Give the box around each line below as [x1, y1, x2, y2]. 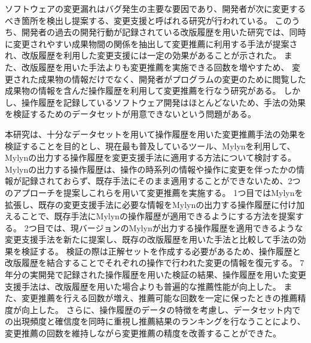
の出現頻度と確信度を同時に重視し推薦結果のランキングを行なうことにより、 [5, 315, 306, 327]
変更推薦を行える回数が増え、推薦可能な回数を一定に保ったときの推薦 [21, 292, 298, 304]
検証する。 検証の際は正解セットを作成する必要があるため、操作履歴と [21, 244, 301, 257]
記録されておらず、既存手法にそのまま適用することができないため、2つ [21, 174, 301, 187]
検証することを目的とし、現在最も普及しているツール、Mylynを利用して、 [5, 139, 295, 152]
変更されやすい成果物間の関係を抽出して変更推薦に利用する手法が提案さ [13, 37, 298, 50]
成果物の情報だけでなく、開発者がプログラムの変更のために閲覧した [38, 72, 306, 85]
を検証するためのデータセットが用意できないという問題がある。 [5, 108, 256, 120]
